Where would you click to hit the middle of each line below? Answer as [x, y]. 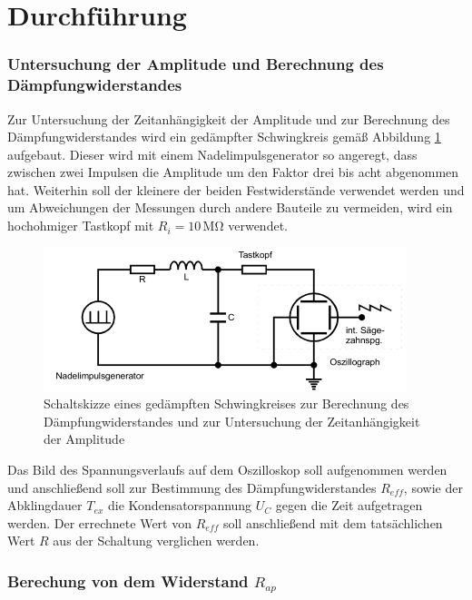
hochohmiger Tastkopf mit [81, 226]
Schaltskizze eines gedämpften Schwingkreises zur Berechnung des [226, 403]
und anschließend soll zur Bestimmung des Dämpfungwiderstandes [192, 487]
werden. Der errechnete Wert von [99, 522]
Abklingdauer [45, 505]
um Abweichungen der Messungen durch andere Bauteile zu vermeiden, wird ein [230, 207]
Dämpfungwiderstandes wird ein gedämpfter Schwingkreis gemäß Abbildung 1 [224, 137]
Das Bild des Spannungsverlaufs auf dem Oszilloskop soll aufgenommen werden [227, 470]
